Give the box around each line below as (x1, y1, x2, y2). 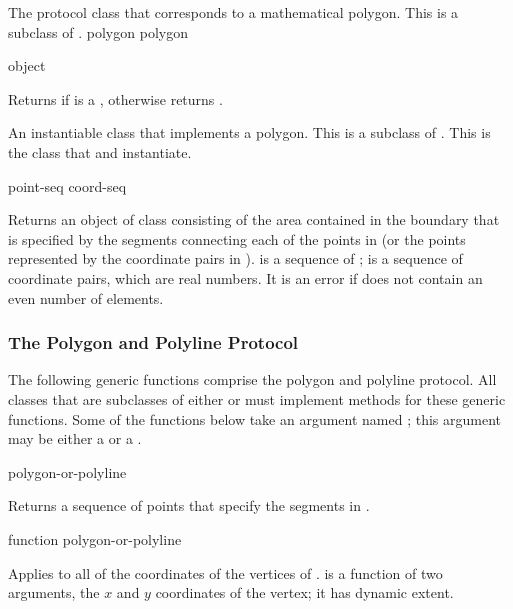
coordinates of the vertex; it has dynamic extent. (155, 582, 454, 603)
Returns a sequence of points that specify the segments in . (8, 495, 370, 516)
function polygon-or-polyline (8, 528, 182, 549)
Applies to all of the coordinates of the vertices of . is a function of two (8, 562, 443, 583)
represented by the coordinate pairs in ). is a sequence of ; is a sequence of (8, 248, 463, 269)
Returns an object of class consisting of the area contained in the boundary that (8, 209, 500, 230)
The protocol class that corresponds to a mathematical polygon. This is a (8, 2, 459, 22)
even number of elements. (8, 287, 164, 308)
